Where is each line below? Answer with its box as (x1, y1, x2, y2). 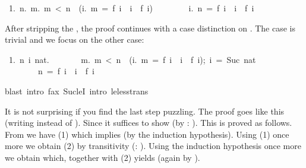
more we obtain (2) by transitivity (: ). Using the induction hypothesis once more (5, 140, 301, 152)
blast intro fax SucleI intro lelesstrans (5, 84, 149, 97)
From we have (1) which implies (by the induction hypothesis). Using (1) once (5, 128, 289, 140)
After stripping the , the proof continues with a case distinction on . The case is (5, 21, 296, 34)
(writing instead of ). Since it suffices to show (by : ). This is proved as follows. (5, 116, 292, 129)
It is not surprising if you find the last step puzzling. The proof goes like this (5, 104, 285, 117)
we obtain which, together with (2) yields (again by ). (5, 151, 200, 163)
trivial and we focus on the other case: (5, 33, 144, 46)
